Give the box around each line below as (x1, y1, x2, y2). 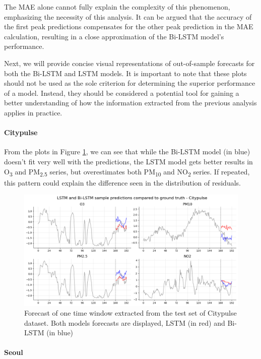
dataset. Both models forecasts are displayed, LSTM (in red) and (24, 317, 225, 328)
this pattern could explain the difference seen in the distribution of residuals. (4, 177, 241, 188)
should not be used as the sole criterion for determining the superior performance (4, 78, 255, 88)
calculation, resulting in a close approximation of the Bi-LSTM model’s (4, 31, 224, 41)
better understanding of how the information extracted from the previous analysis (4, 97, 257, 108)
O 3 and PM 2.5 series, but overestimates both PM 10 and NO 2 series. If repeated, (4, 166, 250, 178)
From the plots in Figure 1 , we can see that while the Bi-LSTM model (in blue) (4, 146, 250, 157)
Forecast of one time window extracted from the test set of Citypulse (24, 308, 237, 318)
